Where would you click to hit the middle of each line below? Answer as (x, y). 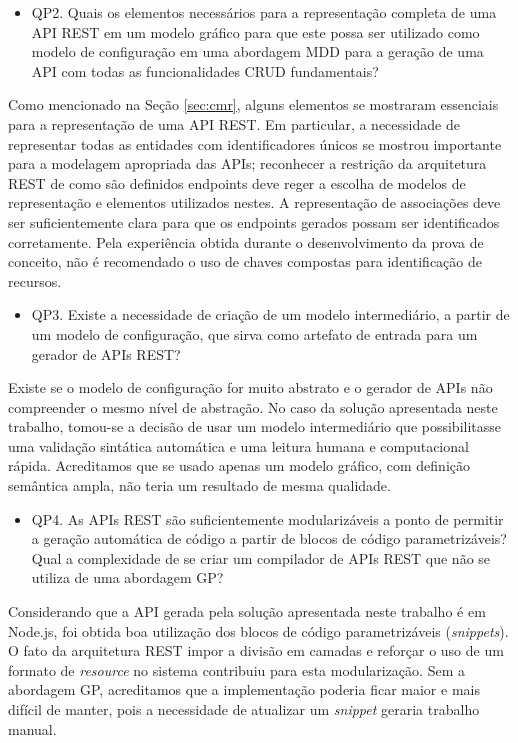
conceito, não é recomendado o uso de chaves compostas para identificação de (245, 261)
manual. (32, 728)
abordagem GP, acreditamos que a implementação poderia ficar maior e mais (244, 689)
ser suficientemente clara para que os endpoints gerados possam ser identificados (254, 221)
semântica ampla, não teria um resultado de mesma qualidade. (199, 485)
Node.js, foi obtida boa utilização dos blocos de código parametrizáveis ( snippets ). (258, 630)
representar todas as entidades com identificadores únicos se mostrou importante (255, 143)
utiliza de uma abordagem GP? (127, 577)
